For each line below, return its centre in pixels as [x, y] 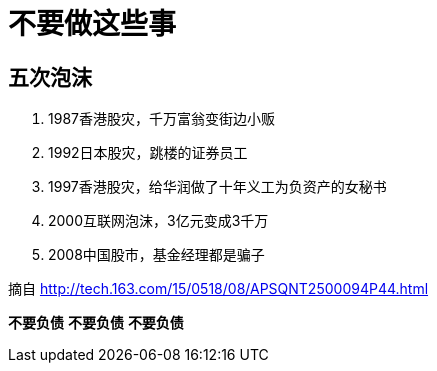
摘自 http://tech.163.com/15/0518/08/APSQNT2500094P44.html [218, 289]
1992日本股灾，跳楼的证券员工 [148, 153]
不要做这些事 [92, 24]
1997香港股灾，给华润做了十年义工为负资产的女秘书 [217, 187]
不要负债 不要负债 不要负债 [96, 323]
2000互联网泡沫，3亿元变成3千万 [158, 221]
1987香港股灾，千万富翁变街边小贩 [161, 119]
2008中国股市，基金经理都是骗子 [156, 255]
